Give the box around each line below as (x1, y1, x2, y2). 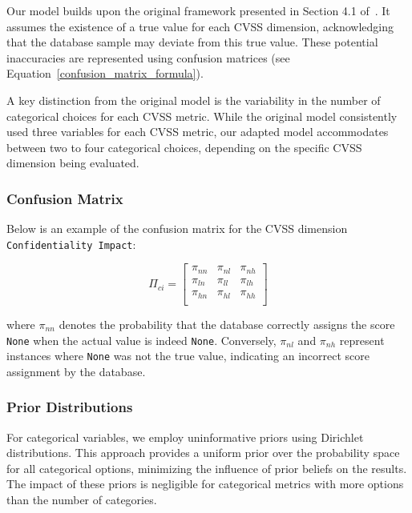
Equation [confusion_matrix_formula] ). (6, 65, 204, 82)
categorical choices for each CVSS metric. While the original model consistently (6, 107, 398, 124)
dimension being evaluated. (6, 154, 139, 171)
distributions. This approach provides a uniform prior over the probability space (6, 444, 400, 461)
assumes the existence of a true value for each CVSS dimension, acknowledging (6, 18, 394, 34)
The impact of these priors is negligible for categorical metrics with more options (6, 475, 404, 492)
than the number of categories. (6, 491, 157, 507)
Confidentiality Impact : (6, 235, 136, 252)
